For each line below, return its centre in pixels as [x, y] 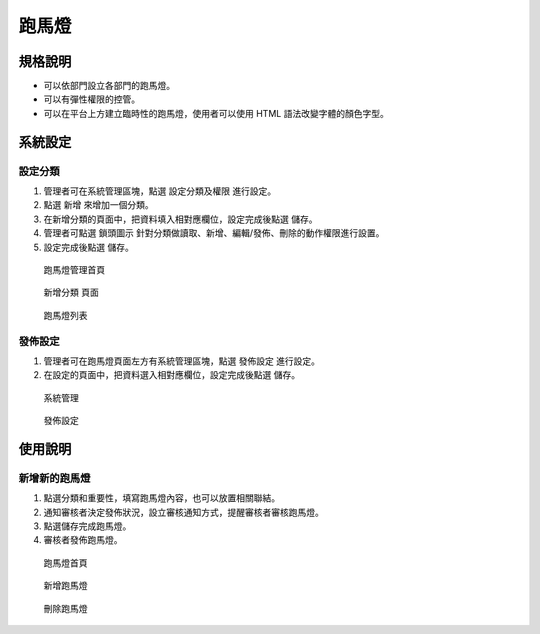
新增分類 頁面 [71, 292]
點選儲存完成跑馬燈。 [87, 526]
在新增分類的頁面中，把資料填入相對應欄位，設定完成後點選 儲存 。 [180, 219]
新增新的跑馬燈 [54, 478]
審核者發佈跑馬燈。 [83, 540]
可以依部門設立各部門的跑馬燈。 [109, 86]
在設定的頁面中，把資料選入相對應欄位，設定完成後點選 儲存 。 [171, 375]
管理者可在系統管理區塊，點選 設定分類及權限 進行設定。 [160, 191]
